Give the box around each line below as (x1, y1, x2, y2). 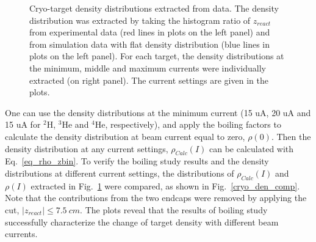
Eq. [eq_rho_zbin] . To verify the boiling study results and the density (5, 155, 269, 167)
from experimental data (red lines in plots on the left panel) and (29, 26, 270, 38)
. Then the (271, 130, 311, 142)
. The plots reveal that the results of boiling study (80, 203, 268, 216)
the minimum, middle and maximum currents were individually (29, 61, 266, 74)
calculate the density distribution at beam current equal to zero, (5, 130, 245, 142)
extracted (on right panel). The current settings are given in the (29, 73, 268, 86)
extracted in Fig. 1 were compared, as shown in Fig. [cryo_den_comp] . (31, 179, 300, 192)
